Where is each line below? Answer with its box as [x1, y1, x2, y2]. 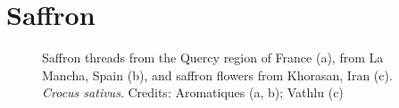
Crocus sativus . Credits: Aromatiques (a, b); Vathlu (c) [42, 83, 344, 102]
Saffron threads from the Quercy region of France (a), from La [42, 48, 384, 67]
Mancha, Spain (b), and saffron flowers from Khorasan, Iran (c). [42, 65, 393, 84]
